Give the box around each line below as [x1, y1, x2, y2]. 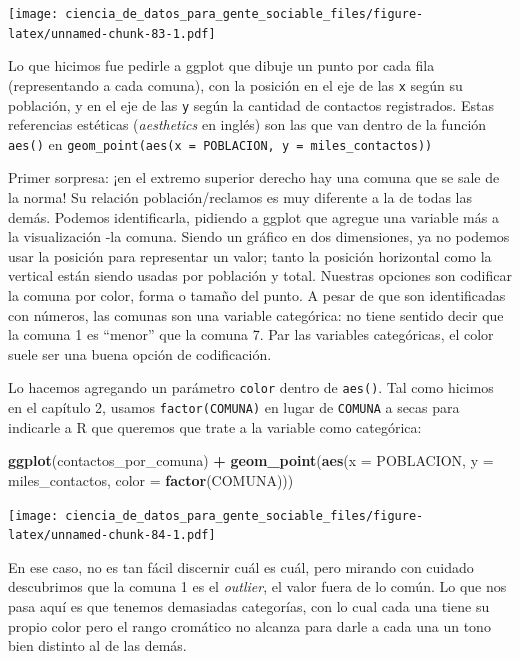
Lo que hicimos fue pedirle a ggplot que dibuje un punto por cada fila [8, 55, 435, 76]
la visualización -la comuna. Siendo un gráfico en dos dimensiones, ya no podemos [8, 226, 510, 247]
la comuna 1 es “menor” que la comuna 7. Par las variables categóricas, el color [8, 324, 494, 345]
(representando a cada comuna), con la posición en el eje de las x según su [8, 74, 463, 95]
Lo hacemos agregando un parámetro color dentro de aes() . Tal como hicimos [8, 377, 494, 398]
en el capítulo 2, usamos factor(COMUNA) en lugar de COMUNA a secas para [8, 397, 460, 418]
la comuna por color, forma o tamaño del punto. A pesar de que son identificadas [8, 285, 506, 306]
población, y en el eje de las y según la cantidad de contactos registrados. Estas [8, 94, 494, 115]
